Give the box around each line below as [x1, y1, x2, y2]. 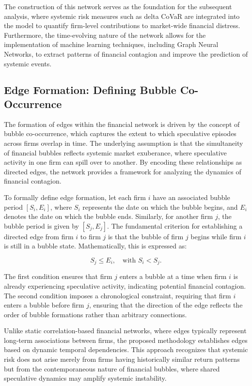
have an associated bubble [153, 192, 230, 202]
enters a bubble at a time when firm [119, 271, 227, 281]
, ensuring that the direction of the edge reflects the [89, 300, 243, 310]
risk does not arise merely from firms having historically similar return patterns [4, 354, 240, 364]
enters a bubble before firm [4, 300, 84, 310]
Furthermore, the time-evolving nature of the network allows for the [4, 30, 206, 40]
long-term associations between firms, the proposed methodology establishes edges [4, 335, 248, 345]
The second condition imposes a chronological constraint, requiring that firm [4, 290, 231, 300]
